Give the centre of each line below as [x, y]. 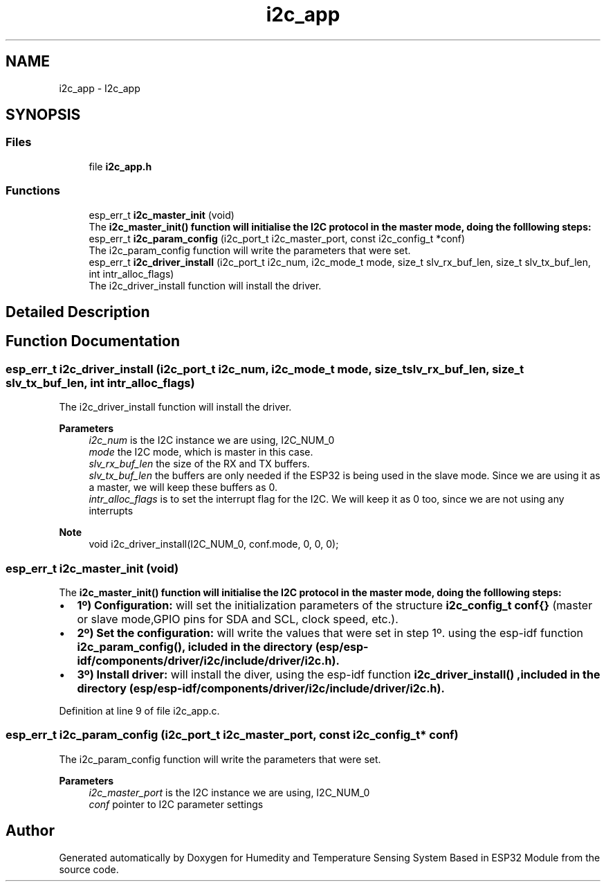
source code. [89, 869]
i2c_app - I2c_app [100, 88]
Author [30, 831]
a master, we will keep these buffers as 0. [183, 487]
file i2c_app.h [120, 166]
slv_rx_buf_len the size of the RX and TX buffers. [199, 464]
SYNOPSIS [43, 115]
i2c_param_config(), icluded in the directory [195, 646]
